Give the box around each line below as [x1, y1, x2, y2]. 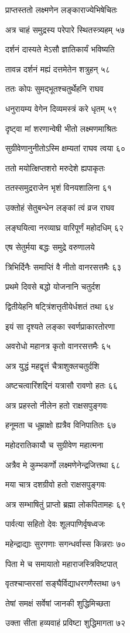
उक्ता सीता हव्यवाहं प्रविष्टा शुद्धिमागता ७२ [5, 617, 126, 629]
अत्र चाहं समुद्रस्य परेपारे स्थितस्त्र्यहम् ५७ [5, 23, 125, 35]
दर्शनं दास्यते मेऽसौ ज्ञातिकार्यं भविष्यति [5, 43, 115, 55]
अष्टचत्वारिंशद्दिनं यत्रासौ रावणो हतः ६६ [5, 379, 118, 392]
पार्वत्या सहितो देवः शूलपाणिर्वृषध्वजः [5, 518, 105, 530]
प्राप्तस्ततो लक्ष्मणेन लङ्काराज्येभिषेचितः [5, 4, 118, 15]
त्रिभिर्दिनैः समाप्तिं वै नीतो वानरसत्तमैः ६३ [5, 260, 122, 273]
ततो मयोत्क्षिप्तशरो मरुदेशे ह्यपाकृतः [5, 161, 105, 174]
